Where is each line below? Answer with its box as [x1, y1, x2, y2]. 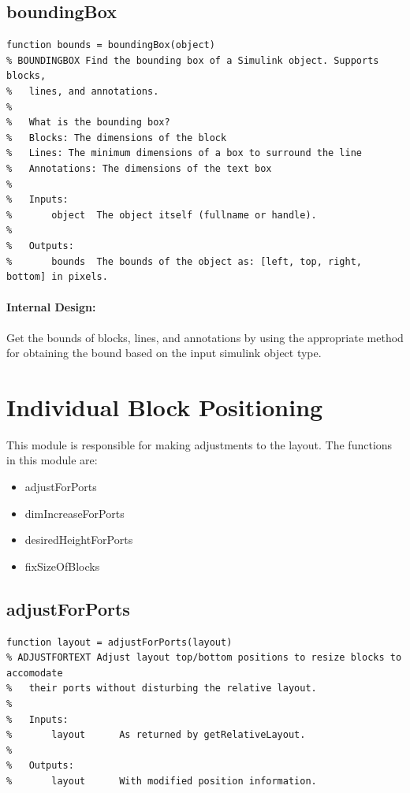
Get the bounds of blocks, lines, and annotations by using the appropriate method [6, 329, 404, 345]
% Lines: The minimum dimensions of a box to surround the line [6, 147, 363, 159]
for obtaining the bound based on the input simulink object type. [6, 344, 322, 361]
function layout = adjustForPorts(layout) [6, 636, 233, 648]
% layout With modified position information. [6, 775, 317, 787]
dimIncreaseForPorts [24, 504, 125, 521]
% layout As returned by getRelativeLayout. [6, 729, 306, 741]
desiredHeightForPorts [24, 531, 133, 548]
